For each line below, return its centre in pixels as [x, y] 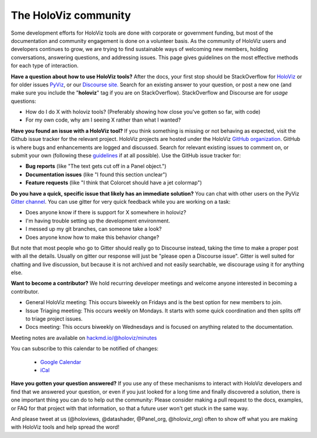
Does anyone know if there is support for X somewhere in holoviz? [106, 213]
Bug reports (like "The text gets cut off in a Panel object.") [96, 166]
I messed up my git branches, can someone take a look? [94, 229]
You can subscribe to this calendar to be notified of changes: [85, 349]
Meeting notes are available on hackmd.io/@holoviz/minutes [84, 338]
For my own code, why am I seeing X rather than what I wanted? [103, 120]
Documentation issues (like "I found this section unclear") [96, 174]
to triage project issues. [54, 319]
